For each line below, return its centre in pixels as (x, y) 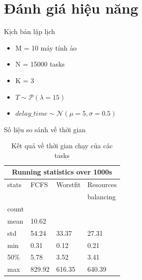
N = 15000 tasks (40, 64)
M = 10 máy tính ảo (46, 47)
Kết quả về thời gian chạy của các (62, 146)
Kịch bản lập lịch (30, 31)
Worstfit (68, 184)
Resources (102, 184)
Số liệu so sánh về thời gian (45, 129)
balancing (102, 197)
